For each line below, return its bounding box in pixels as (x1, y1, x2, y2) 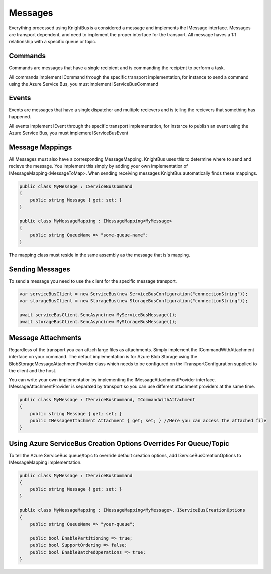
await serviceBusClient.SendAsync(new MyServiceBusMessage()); (19, 312, 178, 318)
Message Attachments (9, 333, 82, 342)
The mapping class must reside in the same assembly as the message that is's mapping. (9, 252, 191, 258)
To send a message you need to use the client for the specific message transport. (9, 278, 177, 284)
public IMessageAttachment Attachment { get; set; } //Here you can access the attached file (30, 418, 266, 423)
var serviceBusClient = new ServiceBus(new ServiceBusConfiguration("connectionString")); (19, 291, 248, 297)
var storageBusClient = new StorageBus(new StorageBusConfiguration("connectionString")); (19, 298, 248, 304)
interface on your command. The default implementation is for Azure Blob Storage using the (9, 354, 198, 360)
